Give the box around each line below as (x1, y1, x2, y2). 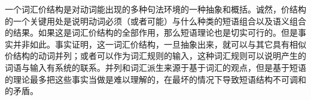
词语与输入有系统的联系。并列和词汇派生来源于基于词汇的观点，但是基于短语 (5, 61, 306, 73)
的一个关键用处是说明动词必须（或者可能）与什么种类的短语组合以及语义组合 (5, 14, 306, 27)
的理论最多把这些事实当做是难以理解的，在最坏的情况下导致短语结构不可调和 (5, 73, 306, 85)
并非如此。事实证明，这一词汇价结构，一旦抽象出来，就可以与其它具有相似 (13, 37, 306, 50)
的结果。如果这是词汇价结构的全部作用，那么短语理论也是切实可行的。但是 (5, 26, 298, 39)
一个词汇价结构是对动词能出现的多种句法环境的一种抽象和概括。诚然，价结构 (5, 3, 306, 15)
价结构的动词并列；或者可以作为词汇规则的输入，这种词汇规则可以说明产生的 (5, 49, 306, 62)
